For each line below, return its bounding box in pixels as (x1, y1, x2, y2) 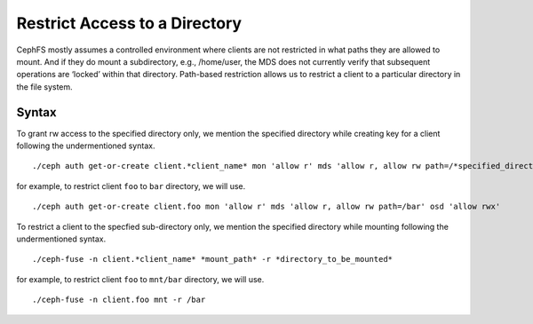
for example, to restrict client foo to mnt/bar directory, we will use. (16, 273, 265, 284)
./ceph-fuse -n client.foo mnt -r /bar (32, 295, 206, 305)
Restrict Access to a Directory (16, 13, 243, 33)
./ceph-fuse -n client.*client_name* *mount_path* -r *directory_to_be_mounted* (32, 254, 394, 265)
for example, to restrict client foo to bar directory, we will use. (16, 180, 246, 191)
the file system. (16, 81, 73, 92)
